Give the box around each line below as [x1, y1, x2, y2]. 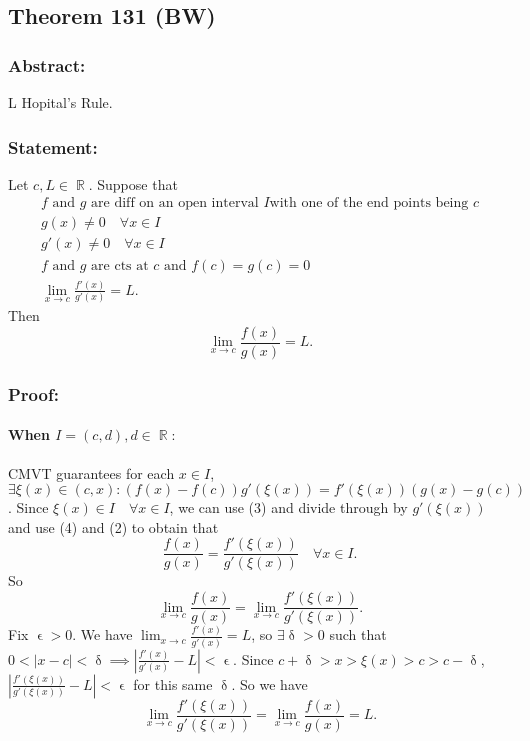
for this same [133, 673, 213, 694]
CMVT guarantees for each [8, 462, 175, 483]
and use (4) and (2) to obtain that [8, 516, 219, 537]
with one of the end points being [269, 196, 469, 211]
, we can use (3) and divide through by [169, 497, 408, 518]
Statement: [8, 134, 98, 159]
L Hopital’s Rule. [8, 92, 113, 112]
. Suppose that [88, 173, 178, 194]
